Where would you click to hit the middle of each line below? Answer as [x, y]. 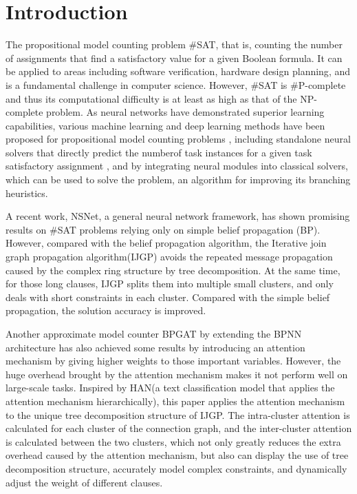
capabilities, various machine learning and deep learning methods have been [165, 125]
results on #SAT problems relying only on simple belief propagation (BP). [163, 229]
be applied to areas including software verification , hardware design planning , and [178, 71]
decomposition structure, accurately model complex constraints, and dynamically [176, 468]
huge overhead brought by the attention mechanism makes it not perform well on [177, 374]
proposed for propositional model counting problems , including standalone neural [178, 139]
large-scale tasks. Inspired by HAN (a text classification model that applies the [170, 388]
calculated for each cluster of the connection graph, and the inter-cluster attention [179, 428]
